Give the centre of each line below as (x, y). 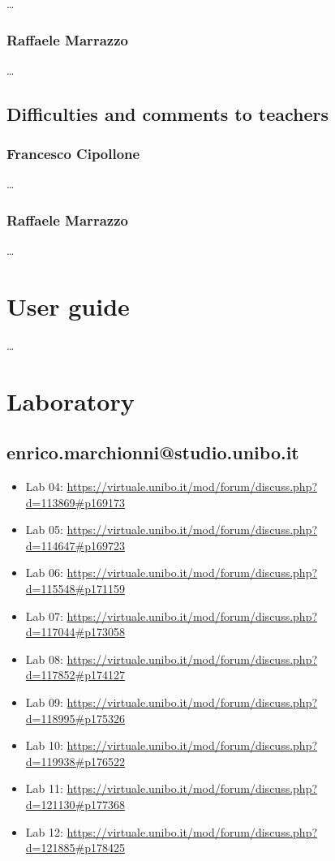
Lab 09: (44, 702)
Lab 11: (44, 788)
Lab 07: (44, 616)
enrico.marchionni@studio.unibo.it (153, 452)
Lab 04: (44, 486)
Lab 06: (44, 573)
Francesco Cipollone (73, 154)
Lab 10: (44, 745)
